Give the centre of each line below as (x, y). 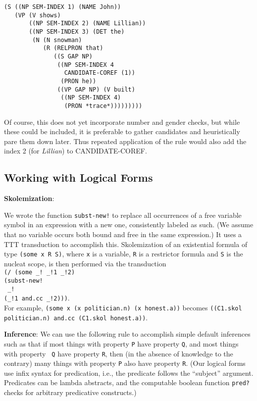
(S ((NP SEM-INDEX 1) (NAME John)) (63, 7)
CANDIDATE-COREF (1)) (100, 73)
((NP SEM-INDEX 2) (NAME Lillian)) (87, 24)
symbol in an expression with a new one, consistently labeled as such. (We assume (129, 225)
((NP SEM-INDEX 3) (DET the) (77, 31)
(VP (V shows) (38, 15)
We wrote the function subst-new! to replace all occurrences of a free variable (123, 215)
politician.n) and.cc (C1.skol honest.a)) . (76, 317)
